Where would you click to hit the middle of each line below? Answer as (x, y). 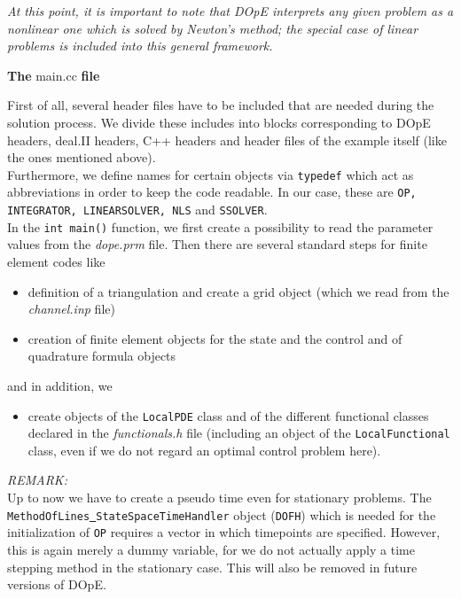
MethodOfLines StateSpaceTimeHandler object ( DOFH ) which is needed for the (222, 514)
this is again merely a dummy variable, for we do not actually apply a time (211, 549)
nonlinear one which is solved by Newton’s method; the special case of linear (213, 28)
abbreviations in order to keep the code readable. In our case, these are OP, (212, 192)
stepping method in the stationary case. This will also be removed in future (212, 567)
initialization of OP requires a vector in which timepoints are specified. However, (224, 532)
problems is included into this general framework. (140, 46)
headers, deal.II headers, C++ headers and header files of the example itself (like (227, 140)
